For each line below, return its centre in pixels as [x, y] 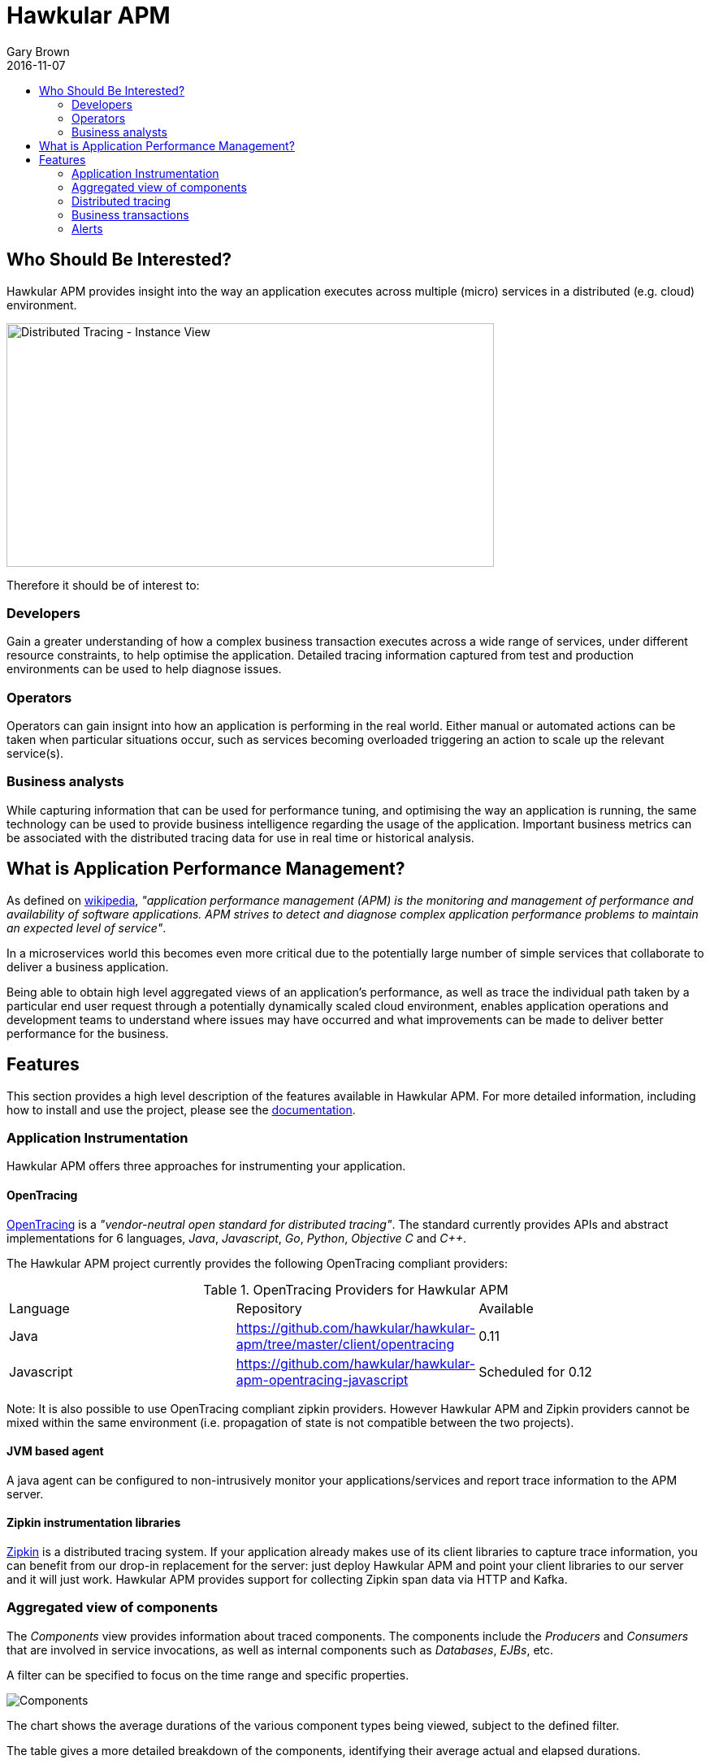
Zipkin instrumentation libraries [94, 1523]
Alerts [87, 228]
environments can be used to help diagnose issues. [144, 669]
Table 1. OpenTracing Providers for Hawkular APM [356, 1289]
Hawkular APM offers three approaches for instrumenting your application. [206, 1166]
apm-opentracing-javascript [322, 1379]
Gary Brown [38, 51]
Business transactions [130, 214]
